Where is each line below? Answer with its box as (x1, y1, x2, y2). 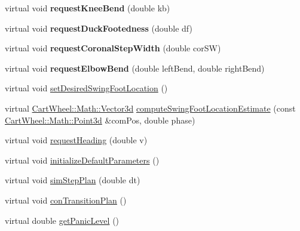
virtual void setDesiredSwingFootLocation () (5, 82, 168, 94)
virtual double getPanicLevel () (5, 214, 120, 226)
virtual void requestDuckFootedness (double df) (5, 21, 192, 34)
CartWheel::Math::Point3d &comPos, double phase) (5, 113, 195, 126)
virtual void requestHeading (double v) (5, 134, 148, 146)
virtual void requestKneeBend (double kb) (5, 2, 170, 14)
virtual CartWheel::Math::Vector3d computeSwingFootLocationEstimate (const (5, 101, 296, 114)
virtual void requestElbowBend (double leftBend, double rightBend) (5, 61, 265, 74)
